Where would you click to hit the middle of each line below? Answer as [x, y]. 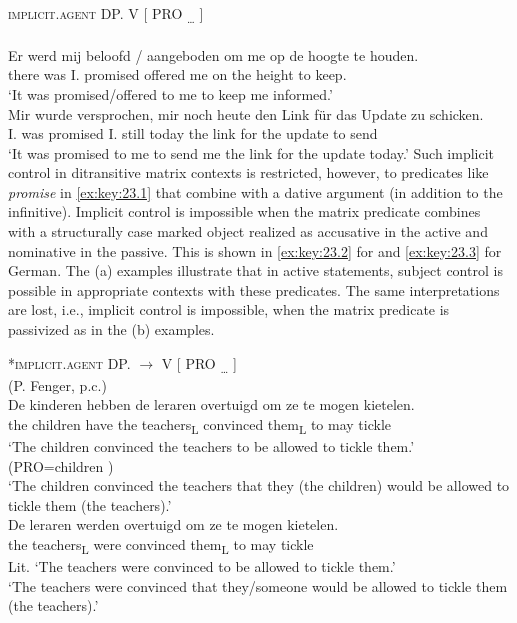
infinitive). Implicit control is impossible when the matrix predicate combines [244, 211]
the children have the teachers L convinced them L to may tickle [199, 425]
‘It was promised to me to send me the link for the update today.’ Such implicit [251, 152]
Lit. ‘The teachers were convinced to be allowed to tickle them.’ [202, 566]
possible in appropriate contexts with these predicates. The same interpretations [254, 289]
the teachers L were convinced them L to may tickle [161, 545]
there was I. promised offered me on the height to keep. [177, 74]
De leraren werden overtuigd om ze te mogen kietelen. [173, 524]
